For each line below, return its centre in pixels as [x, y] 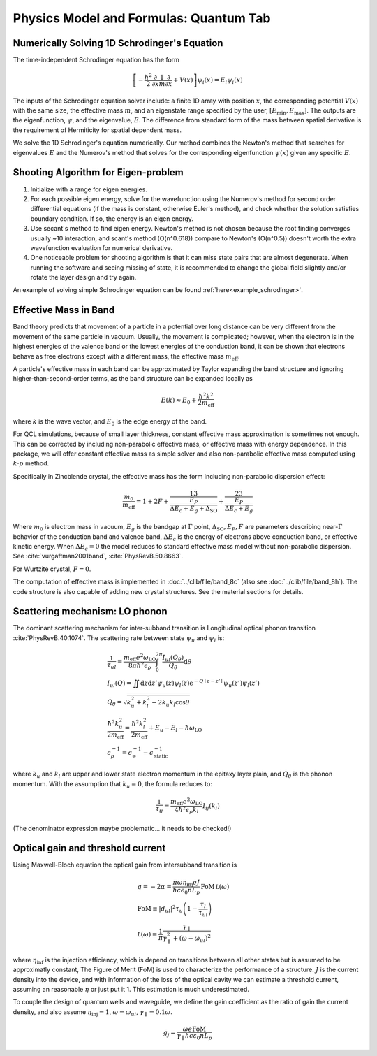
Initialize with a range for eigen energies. [89, 189]
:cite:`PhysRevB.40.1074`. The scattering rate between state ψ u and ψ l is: [119, 638]
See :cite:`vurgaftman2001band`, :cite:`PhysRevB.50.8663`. [98, 556]
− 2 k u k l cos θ [170, 703]
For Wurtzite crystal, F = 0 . [52, 569]
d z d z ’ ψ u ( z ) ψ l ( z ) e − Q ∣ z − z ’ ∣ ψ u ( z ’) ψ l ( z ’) [200, 683]
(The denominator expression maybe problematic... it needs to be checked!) [122, 828]
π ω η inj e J [186, 883]
